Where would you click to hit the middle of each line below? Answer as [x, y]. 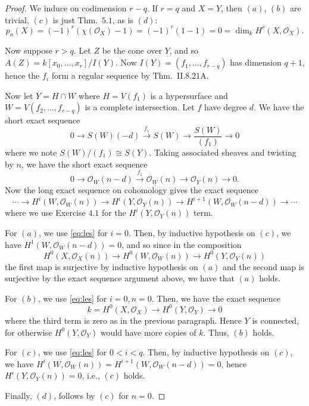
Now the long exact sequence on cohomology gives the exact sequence [132, 190]
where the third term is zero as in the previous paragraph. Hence [123, 320]
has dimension [256, 62]
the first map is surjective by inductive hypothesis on [102, 266]
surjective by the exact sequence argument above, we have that [120, 278]
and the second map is [264, 266]
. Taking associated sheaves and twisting [223, 152]
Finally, [18, 395]
